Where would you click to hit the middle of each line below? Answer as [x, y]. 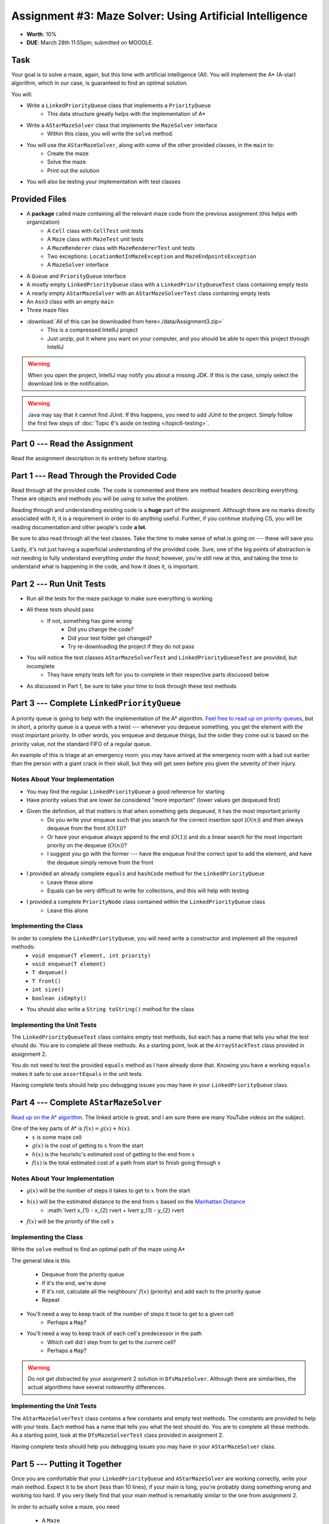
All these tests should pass [60, 610]
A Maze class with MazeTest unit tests [95, 239]
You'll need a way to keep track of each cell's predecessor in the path [114, 1333]
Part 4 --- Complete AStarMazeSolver [87, 1102]
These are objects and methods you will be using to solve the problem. [100, 499]
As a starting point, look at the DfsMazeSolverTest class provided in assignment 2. [117, 1435]
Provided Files [39, 199]
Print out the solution [73, 170]
